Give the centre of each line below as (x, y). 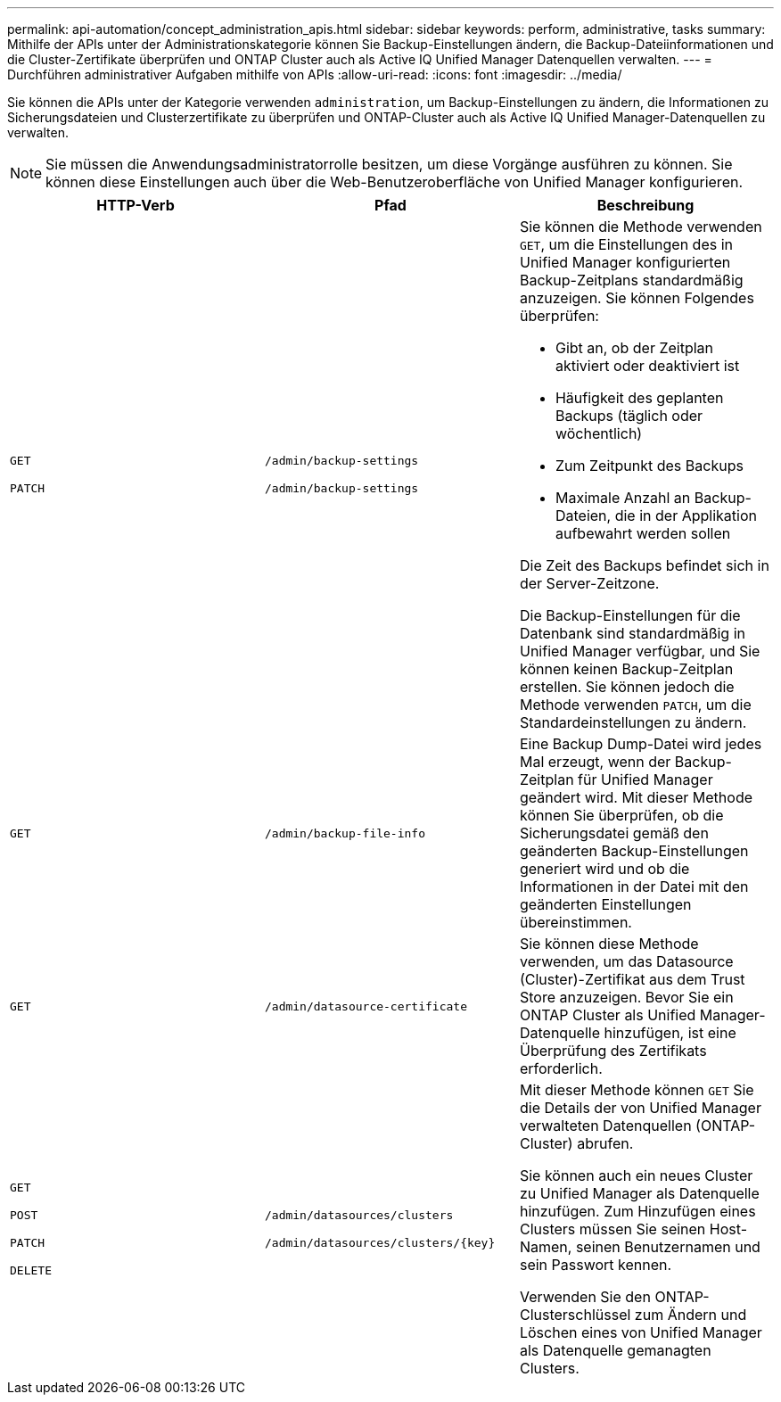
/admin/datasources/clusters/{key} (380, 1243)
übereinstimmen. (575, 922)
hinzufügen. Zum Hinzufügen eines (637, 1211)
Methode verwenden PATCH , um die (635, 705)
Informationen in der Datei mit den (634, 887)
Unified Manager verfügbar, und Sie (640, 651)
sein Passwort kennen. (596, 1265)
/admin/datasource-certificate (366, 1006)
